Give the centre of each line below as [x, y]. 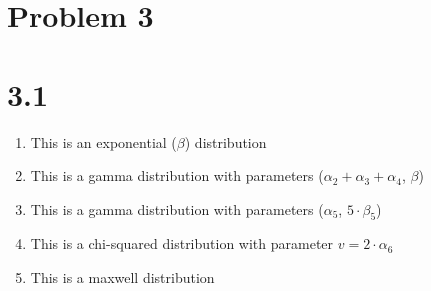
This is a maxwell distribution [122, 277]
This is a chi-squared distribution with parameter [182, 243]
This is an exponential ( [103, 141]
